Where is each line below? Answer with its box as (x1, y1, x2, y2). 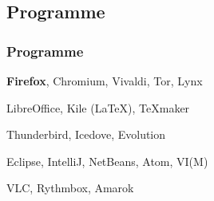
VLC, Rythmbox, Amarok (6, 179, 134, 196)
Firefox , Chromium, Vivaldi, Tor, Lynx (6, 73, 203, 89)
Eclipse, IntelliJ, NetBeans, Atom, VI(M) (6, 152, 208, 169)
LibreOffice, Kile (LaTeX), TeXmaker (6, 99, 190, 116)
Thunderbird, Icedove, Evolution (6, 126, 166, 143)
